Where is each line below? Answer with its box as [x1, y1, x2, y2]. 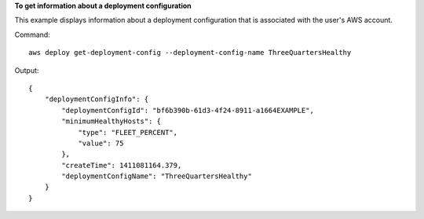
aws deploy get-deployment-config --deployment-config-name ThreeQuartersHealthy [28, 48, 352, 57]
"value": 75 [78, 138, 124, 148]
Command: [14, 30, 50, 39]
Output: [14, 65, 39, 75]
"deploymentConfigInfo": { [44, 95, 149, 104]
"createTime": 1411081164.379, [61, 161, 182, 170]
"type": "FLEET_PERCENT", [78, 128, 178, 137]
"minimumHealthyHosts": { [61, 117, 161, 126]
